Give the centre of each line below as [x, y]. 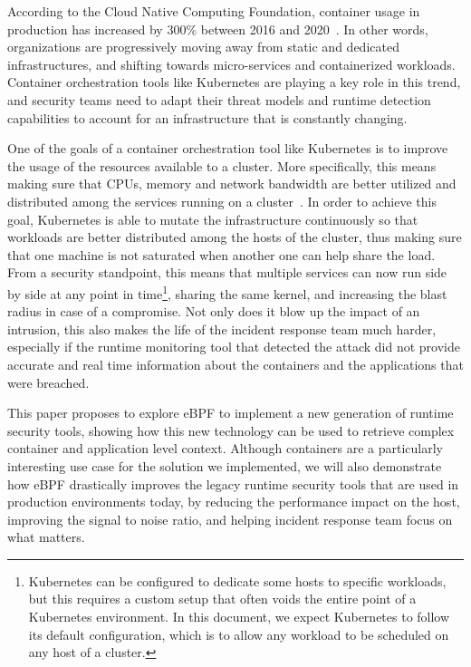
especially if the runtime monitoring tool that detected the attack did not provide [234, 347]
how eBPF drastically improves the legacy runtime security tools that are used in [233, 483]
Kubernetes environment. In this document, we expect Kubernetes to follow [239, 617]
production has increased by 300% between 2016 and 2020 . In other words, [218, 29]
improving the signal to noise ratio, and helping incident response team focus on [230, 519]
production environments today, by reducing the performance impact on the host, [234, 502]
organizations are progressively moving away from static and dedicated [203, 47]
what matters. [46, 537]
